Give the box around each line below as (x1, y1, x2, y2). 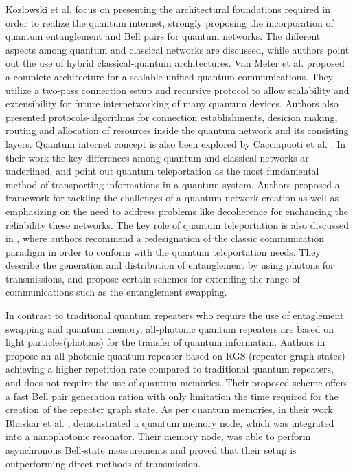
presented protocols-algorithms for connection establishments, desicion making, (5, 109, 338, 124)
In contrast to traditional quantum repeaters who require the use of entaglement (5, 308, 344, 322)
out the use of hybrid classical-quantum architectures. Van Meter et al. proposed (5, 56, 345, 70)
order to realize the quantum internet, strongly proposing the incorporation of (5, 15, 334, 30)
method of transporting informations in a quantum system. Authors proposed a (5, 177, 340, 191)
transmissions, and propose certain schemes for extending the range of (5, 271, 300, 285)
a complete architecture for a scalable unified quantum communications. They (5, 69, 334, 83)
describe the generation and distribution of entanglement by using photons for (5, 258, 334, 272)
